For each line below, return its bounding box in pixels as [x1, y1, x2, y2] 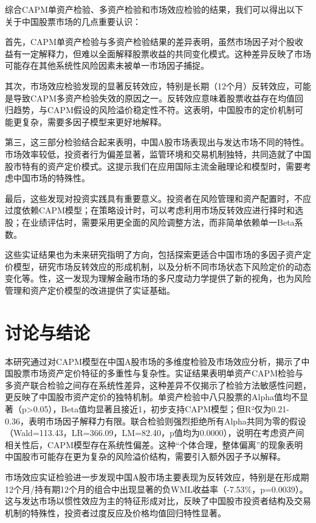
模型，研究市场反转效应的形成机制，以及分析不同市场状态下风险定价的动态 [13, 260, 311, 272]
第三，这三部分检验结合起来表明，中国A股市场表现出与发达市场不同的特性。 [5, 136, 309, 148]
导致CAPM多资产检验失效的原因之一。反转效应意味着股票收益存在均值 [13, 91, 295, 104]
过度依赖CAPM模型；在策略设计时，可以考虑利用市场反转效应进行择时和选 [5, 204, 303, 216]
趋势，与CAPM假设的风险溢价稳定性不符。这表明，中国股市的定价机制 [13, 103, 295, 116]
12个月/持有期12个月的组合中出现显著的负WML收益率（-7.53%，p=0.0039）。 [5, 482, 308, 495]
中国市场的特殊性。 [13, 171, 90, 184]
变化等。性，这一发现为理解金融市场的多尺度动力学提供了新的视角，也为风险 [5, 272, 311, 285]
